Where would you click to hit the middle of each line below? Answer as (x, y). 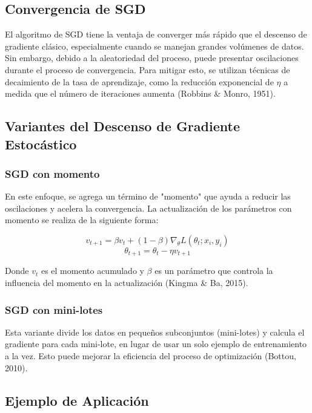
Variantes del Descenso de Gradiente (122, 126)
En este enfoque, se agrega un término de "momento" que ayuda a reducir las (148, 196)
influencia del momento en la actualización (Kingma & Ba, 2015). (127, 282)
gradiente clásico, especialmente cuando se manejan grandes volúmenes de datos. (154, 46)
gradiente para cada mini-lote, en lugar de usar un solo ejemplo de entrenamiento (156, 344)
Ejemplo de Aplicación (77, 400)
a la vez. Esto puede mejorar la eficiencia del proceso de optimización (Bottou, (151, 355)
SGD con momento (52, 173)
